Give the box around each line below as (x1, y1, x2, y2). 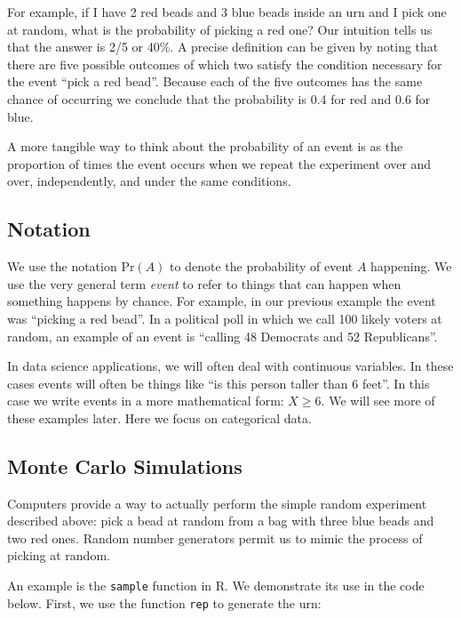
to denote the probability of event (170, 257, 354, 276)
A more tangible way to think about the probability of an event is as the (7, 137, 403, 156)
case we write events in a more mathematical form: (7, 391, 284, 410)
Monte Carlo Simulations (7, 452, 242, 479)
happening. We (370, 257, 452, 276)
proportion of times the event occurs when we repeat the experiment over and (7, 154, 432, 173)
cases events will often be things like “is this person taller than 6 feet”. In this (7, 373, 430, 392)
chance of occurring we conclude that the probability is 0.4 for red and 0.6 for (7, 89, 431, 108)
